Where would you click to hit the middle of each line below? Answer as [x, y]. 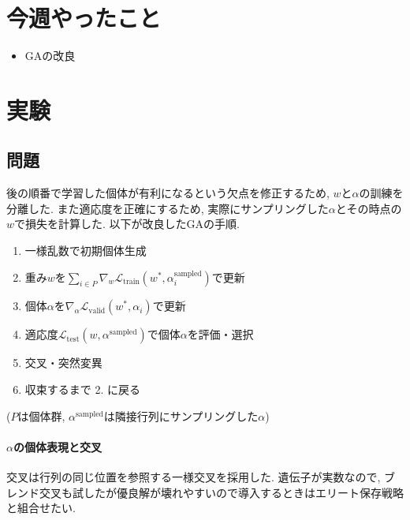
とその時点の [369, 208]
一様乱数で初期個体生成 [86, 251]
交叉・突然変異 [63, 363]
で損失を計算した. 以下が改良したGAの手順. [127, 224]
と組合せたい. [41, 508]
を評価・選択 [220, 334]
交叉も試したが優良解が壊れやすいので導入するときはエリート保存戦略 [221, 492]
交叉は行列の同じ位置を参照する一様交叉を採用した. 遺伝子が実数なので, [194, 477]
